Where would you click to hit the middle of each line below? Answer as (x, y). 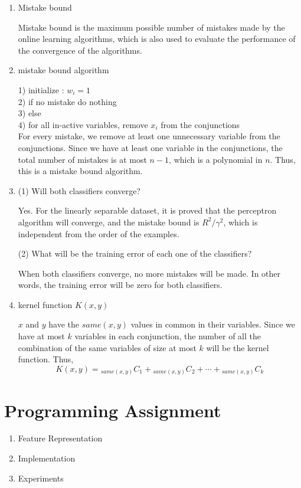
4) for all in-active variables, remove (83, 124)
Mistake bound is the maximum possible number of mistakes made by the (151, 27)
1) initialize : (41, 89)
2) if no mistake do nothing (67, 101)
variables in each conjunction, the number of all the (168, 336)
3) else (30, 113)
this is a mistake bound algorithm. (80, 171)
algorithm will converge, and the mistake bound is (109, 222)
